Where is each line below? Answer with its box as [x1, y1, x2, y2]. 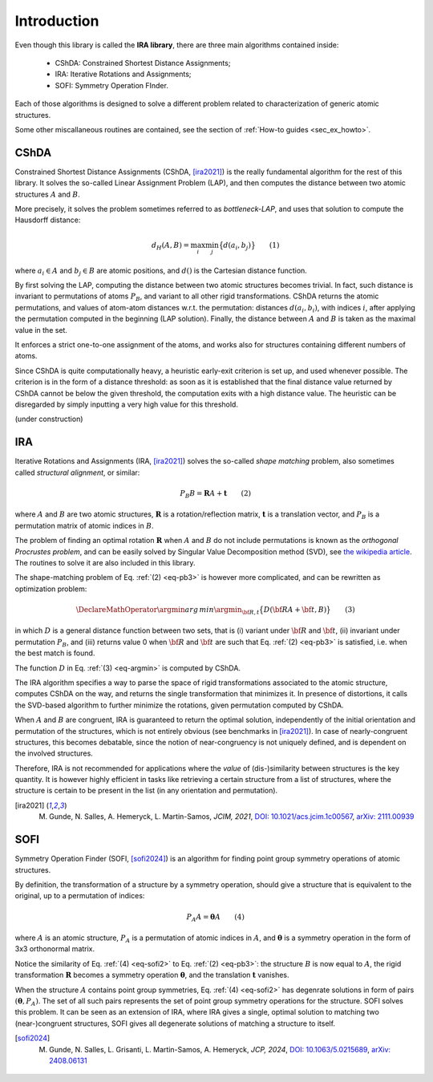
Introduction [14, 12, 99, 30]
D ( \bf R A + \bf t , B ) [263, 605, 327, 614]
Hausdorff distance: [14, 215, 81, 225]
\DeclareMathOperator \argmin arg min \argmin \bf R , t [75, 605, 260, 616]
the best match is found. [14, 648, 95, 658]
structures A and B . [14, 189, 80, 199]
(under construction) [14, 414, 83, 424]
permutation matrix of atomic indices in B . [14, 521, 154, 530]
